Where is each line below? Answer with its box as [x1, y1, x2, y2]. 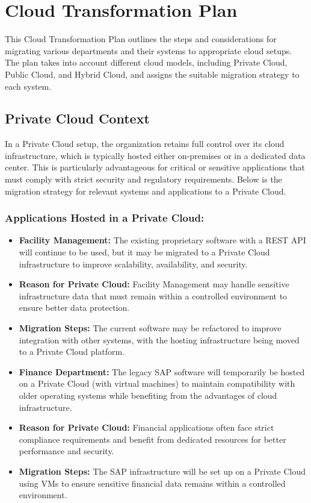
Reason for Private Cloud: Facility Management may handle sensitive [19, 278, 289, 290]
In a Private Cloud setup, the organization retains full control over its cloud [5, 137, 285, 150]
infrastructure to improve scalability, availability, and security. [19, 257, 248, 270]
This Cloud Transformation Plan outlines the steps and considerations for [5, 33, 277, 45]
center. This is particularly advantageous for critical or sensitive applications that [5, 161, 305, 173]
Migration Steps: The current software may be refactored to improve [19, 322, 282, 334]
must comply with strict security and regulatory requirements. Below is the [5, 173, 282, 186]
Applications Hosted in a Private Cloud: [5, 210, 205, 225]
